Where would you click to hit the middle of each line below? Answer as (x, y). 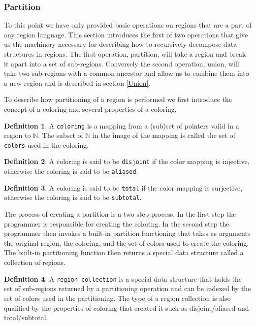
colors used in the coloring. (47, 145)
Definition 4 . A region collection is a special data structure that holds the (123, 278)
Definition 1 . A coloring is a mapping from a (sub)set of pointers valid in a (122, 125)
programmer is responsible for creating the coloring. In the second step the (117, 223)
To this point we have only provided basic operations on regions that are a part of (128, 25)
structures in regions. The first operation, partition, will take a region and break (125, 54)
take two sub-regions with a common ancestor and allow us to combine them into (127, 73)
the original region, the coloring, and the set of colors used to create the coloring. (127, 243)
